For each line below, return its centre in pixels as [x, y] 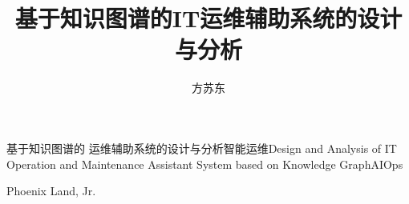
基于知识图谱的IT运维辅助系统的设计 [209, 18]
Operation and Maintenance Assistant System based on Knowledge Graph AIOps [205, 164]
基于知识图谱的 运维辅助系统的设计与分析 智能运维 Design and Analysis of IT [202, 148]
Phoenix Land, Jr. [51, 191]
